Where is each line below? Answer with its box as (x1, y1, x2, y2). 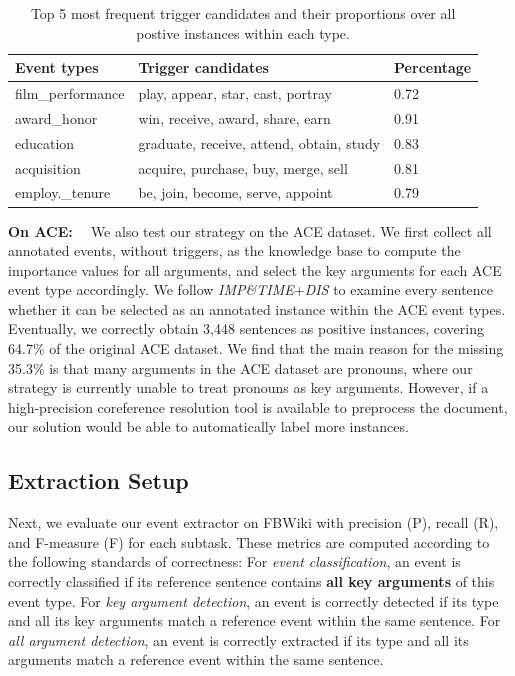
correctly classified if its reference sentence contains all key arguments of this (8, 571, 495, 592)
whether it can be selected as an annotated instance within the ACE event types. (8, 298, 506, 319)
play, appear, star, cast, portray (138, 83, 332, 104)
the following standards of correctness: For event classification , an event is (8, 551, 461, 572)
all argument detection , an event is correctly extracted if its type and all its (8, 629, 469, 650)
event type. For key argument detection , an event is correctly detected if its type (8, 590, 499, 611)
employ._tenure (15, 182, 111, 203)
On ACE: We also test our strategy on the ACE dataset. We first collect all (8, 220, 492, 241)
